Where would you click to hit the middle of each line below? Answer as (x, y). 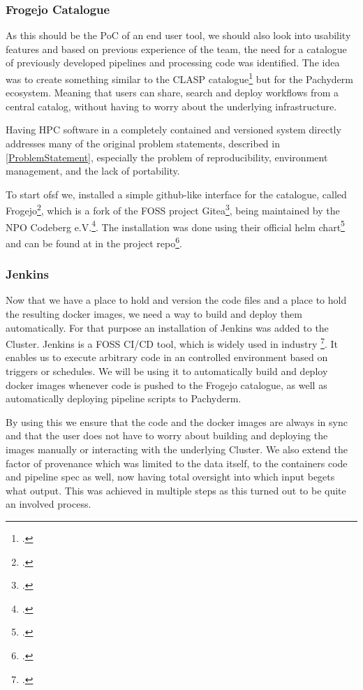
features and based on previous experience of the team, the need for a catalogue (176, 49)
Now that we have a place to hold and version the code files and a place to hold (176, 300)
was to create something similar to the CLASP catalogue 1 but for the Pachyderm (179, 78)
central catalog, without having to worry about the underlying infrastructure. (171, 106)
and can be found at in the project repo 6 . (94, 242)
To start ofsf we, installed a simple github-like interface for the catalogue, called (176, 194)
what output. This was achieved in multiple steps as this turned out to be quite (176, 490)
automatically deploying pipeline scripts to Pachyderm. (124, 398)
